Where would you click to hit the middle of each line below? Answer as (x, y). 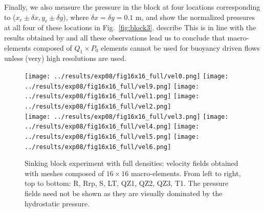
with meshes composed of (64, 173)
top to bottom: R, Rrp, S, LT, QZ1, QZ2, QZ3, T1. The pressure (127, 183)
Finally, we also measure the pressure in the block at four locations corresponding (132, 7)
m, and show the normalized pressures (195, 17)
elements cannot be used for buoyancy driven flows (180, 47)
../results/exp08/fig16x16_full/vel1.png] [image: (112, 97)
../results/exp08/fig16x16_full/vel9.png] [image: (112, 86)
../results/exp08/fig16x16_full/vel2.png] (98, 106)
